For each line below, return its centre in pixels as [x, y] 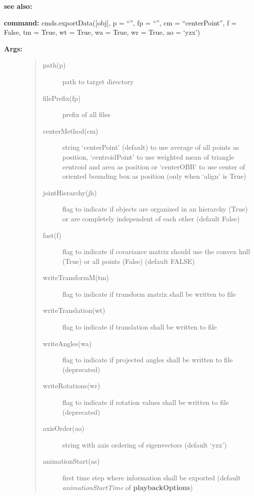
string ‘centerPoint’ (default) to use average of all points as [151, 147]
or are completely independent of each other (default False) [151, 218]
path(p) [54, 65]
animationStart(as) [71, 461]
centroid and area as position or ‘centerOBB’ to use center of [154, 166]
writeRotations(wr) [71, 386]
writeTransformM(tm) [76, 277]
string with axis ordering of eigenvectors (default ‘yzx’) [145, 444]
